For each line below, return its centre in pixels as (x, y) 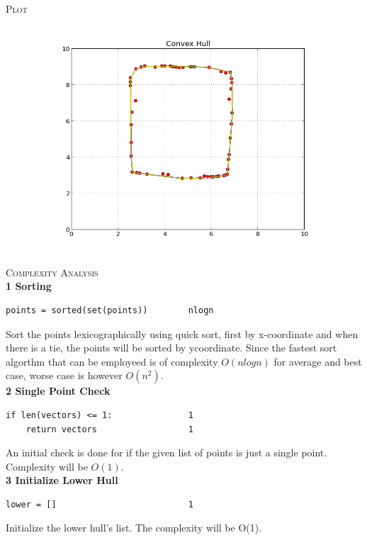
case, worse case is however (64, 375)
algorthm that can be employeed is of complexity (112, 361)
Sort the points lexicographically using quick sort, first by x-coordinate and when (182, 333)
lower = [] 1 (100, 504)
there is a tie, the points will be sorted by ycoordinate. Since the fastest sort (171, 348)
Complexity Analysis (52, 272)
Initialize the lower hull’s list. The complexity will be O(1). (134, 528)
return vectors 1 (109, 429)
